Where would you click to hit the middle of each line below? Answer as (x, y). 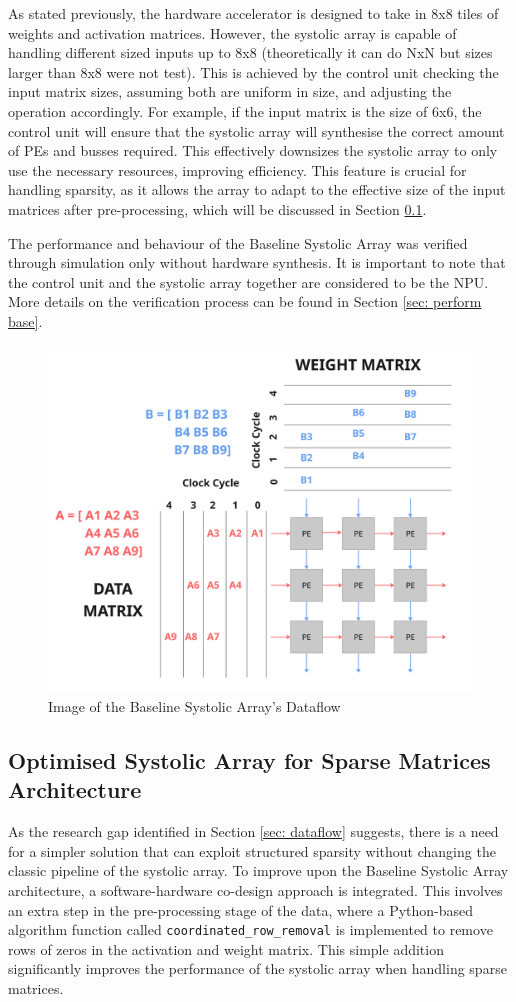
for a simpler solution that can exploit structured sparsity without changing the (252, 850)
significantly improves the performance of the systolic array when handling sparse (257, 968)
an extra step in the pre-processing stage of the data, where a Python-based (241, 909)
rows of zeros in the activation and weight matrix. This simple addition (226, 948)
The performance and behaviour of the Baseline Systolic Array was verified (238, 242)
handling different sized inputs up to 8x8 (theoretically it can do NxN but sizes (250, 52)
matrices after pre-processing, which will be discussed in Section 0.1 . (217, 208)
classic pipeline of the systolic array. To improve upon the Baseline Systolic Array (258, 870)
